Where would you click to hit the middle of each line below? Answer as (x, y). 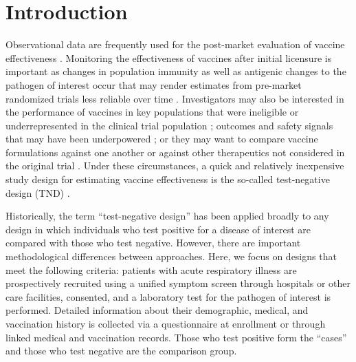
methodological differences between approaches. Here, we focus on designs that (171, 256)
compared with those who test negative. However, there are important (153, 243)
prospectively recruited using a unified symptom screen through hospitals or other (178, 283)
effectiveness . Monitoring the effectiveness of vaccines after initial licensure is (169, 57)
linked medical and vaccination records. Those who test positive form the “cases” (176, 337)
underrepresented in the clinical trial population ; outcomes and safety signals (169, 125)
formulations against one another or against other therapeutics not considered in (175, 152)
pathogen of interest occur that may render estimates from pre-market (154, 84)
